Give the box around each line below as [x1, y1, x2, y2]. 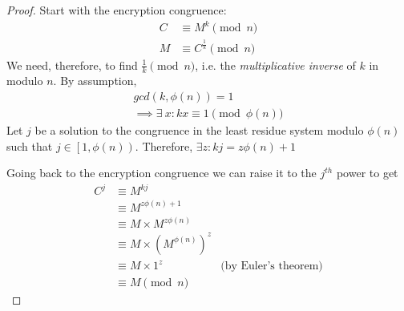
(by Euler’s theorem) [220, 261, 323, 273]
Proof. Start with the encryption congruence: [6, 2, 227, 18]
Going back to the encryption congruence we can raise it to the [6, 164, 317, 181]
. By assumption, [53, 72, 137, 89]
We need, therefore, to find [6, 56, 138, 73]
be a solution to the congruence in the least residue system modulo [34, 122, 364, 138]
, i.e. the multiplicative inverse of [195, 56, 356, 73]
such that [6, 137, 53, 154]
